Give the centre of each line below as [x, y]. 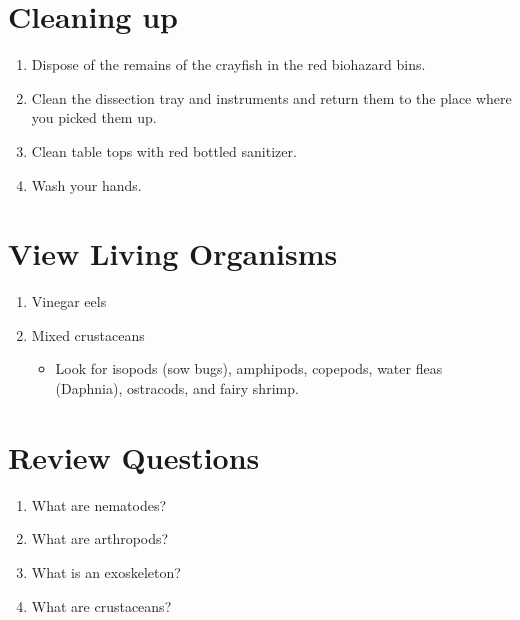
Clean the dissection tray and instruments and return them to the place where [271, 97]
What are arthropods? [100, 538]
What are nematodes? [99, 504]
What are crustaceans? [101, 605]
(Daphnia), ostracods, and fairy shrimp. [177, 388]
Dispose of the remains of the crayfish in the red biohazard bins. [228, 64]
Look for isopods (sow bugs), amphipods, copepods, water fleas [249, 368]
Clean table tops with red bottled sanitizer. [164, 150]
